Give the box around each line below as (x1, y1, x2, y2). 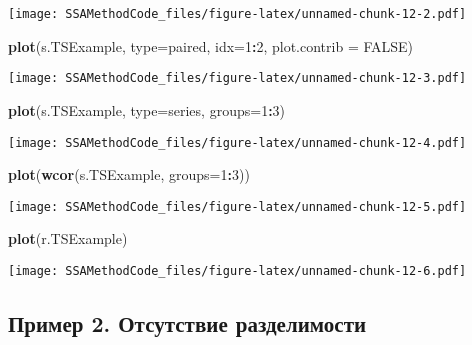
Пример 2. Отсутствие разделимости (8, 308, 367, 339)
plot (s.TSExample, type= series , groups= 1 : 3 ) (8, 99, 286, 120)
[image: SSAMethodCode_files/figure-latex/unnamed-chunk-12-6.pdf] (8, 264, 467, 278)
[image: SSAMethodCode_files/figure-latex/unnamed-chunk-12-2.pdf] (8, 7, 467, 21)
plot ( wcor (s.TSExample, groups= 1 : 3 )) (8, 164, 250, 185)
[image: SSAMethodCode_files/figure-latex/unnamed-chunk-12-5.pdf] (8, 199, 467, 214)
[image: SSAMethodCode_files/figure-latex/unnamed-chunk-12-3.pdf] (8, 71, 467, 86)
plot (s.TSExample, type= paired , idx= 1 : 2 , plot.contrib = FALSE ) (8, 35, 414, 56)
